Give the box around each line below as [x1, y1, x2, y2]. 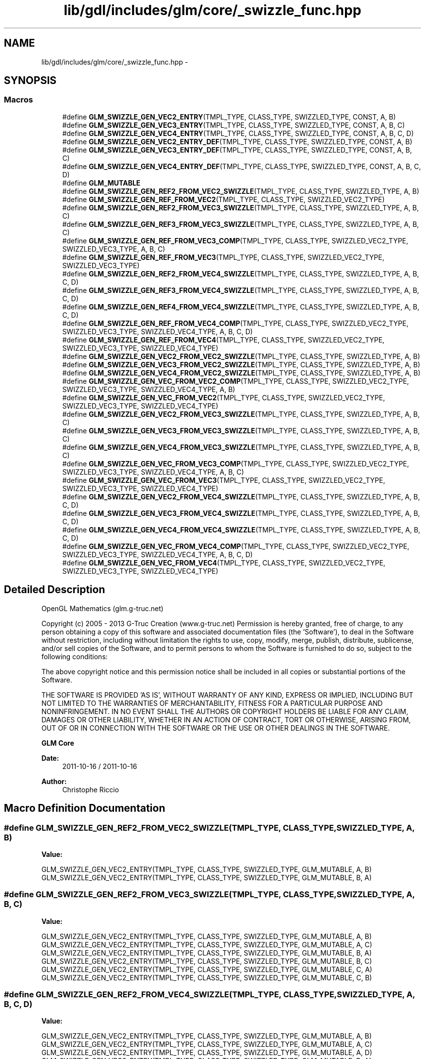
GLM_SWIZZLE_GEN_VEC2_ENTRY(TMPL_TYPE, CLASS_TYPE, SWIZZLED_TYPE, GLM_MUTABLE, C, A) [41, 965, 373, 974]
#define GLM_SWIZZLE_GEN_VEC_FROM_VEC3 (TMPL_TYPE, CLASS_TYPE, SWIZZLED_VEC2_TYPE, [62, 476, 385, 484]
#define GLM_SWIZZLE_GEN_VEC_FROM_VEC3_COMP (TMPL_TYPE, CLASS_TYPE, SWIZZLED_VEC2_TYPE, [62, 459, 409, 468]
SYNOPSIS [4, 74, 57, 87]
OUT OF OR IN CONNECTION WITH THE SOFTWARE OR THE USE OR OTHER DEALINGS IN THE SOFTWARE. [41, 723, 390, 732]
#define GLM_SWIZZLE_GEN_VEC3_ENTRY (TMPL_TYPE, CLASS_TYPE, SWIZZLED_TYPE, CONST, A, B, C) [62, 120, 405, 129]
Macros [4, 95, 33, 105]
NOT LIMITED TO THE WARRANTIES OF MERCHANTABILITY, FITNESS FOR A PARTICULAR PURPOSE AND [41, 699, 383, 707]
